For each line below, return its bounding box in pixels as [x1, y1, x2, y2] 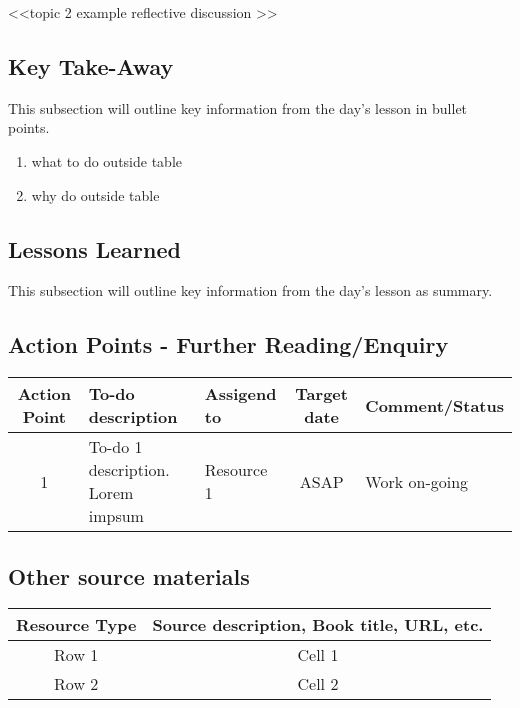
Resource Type [16, 613, 137, 637]
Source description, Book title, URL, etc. [152, 613, 484, 637]
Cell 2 [297, 672, 339, 696]
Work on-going [365, 469, 469, 493]
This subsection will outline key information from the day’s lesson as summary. [8, 280, 493, 301]
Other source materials [8, 560, 250, 591]
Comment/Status [365, 393, 504, 417]
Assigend [204, 382, 277, 406]
